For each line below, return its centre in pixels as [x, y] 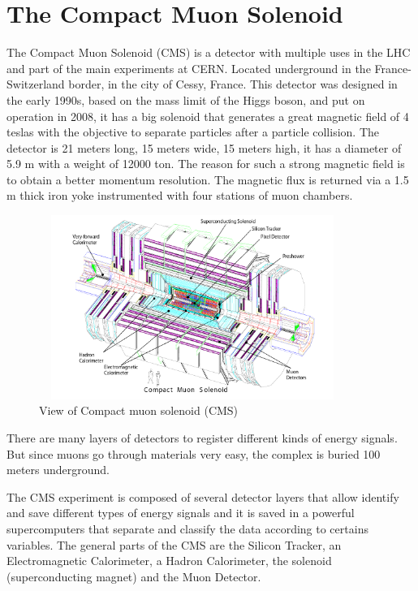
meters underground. [58, 470]
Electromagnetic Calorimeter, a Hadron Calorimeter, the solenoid [169, 561]
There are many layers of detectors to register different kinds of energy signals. [202, 438]
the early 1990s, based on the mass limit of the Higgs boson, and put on [186, 99]
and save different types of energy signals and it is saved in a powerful [181, 513]
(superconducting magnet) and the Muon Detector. [134, 576]
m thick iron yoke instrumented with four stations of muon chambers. [180, 195]
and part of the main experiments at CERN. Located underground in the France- [209, 68]
